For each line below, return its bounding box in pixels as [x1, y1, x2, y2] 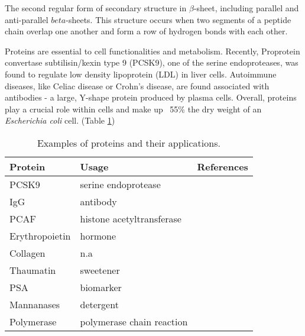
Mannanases [9, 297, 60, 311]
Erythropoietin [9, 228, 71, 243]
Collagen [9, 245, 46, 260]
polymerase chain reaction [80, 314, 188, 328]
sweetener [80, 263, 120, 277]
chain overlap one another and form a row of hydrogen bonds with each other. [5, 25, 288, 37]
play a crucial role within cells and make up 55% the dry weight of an [5, 102, 262, 115]
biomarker [80, 280, 122, 294]
